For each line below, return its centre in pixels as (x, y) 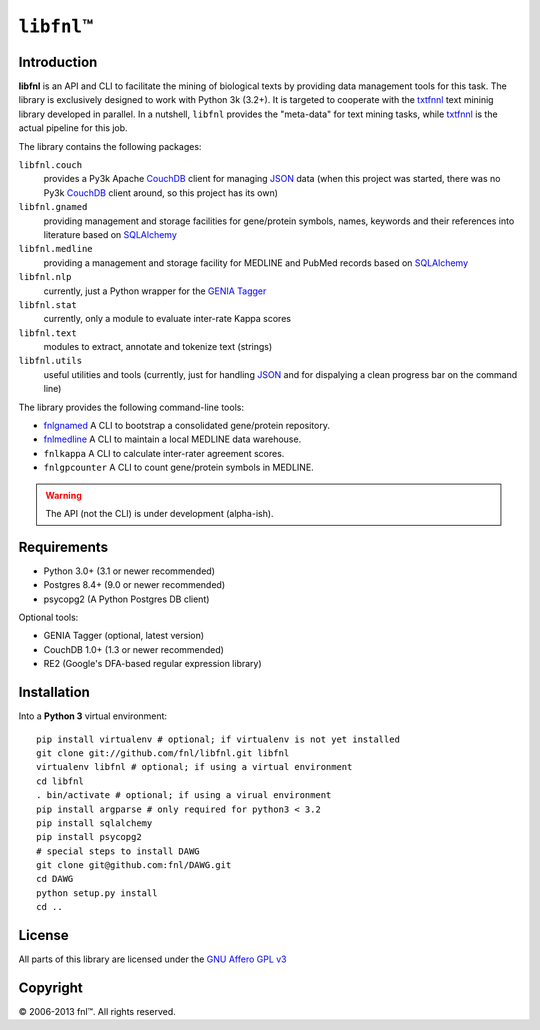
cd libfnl (60, 781)
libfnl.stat (47, 304)
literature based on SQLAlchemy (110, 234)
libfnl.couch (50, 165)
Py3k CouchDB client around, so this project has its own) (161, 192)
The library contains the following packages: (110, 146)
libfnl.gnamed (53, 207)
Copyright (51, 987)
